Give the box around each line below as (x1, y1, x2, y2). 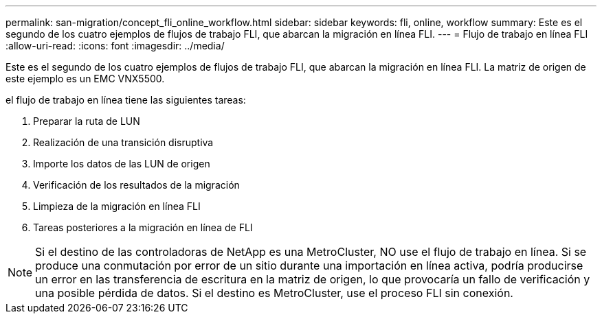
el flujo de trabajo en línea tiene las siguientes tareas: (5, 94, 246, 106)
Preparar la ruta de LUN (33, 115, 140, 127)
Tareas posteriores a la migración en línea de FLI (33, 222, 253, 233)
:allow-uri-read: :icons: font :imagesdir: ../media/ (5, 40, 225, 51)
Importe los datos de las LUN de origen (33, 158, 210, 169)
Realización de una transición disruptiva (33, 137, 214, 148)
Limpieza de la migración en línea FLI (33, 200, 201, 212)
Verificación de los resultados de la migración (33, 179, 240, 191)
